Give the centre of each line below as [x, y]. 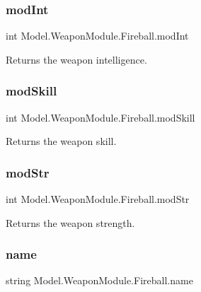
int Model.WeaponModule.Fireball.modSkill [100, 117]
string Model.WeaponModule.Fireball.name [99, 280]
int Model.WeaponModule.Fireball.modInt [97, 36]
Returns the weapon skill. [61, 141]
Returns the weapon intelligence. [76, 59]
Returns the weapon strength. [70, 222]
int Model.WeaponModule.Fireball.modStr [98, 199]
